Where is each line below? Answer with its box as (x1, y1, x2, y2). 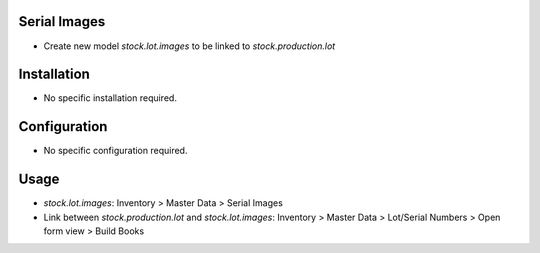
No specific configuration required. (43, 145, 188, 157)
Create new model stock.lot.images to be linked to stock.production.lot (43, 40, 336, 52)
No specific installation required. (43, 92, 177, 104)
